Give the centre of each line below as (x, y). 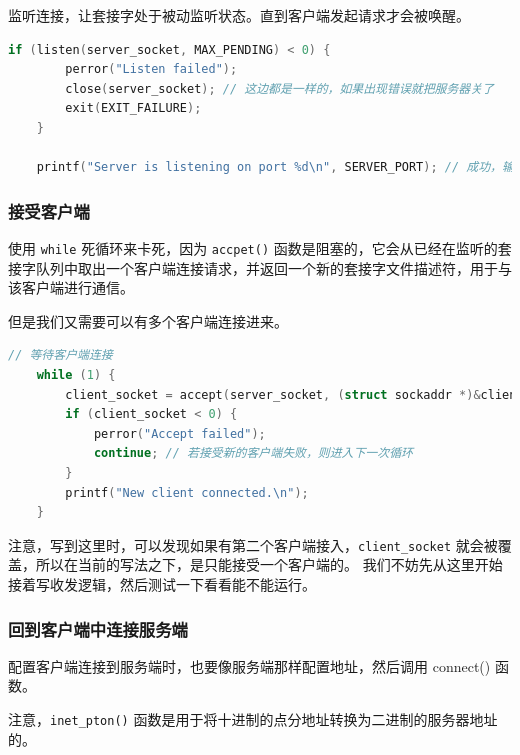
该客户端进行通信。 (71, 287)
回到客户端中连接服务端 (98, 628)
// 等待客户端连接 (60, 355)
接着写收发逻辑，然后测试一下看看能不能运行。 (162, 584)
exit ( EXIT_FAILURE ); (133, 108)
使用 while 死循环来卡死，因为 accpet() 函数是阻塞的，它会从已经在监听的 (253, 247)
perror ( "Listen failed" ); (151, 69)
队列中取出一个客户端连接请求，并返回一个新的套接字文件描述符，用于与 (273, 267)
